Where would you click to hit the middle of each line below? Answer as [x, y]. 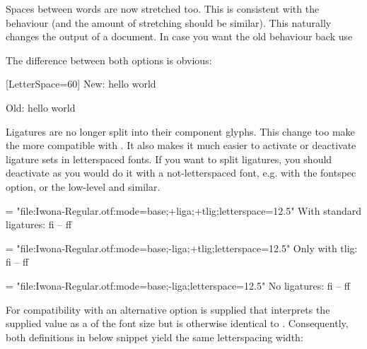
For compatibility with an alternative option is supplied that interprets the [168, 309]
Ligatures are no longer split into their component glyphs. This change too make [180, 131]
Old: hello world [41, 107]
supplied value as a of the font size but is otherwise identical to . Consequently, [177, 323]
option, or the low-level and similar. [83, 186]
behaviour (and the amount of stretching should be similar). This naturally [169, 22]
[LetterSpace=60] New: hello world [81, 84]
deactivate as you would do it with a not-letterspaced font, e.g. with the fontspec [181, 173]
